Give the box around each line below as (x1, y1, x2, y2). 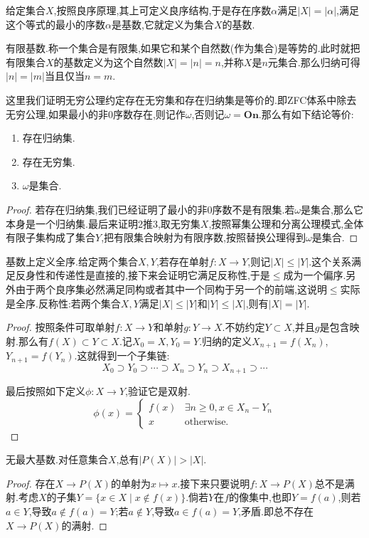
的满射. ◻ (61, 517, 107, 532)
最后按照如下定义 (6, 384, 85, 399)
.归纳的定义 (199, 333, 252, 348)
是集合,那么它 (301, 201, 363, 216)
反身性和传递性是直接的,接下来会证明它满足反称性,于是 (15, 268, 270, 283)
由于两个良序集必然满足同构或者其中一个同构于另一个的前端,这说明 (15, 281, 327, 296)
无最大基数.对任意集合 (6, 452, 108, 467)
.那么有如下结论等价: (258, 106, 354, 121)
